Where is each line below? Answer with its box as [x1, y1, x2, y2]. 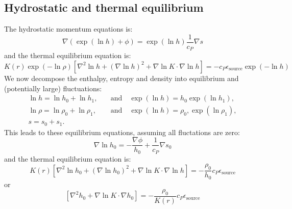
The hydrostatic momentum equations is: [4, 23, 133, 34]
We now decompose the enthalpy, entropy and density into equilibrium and [4, 72, 239, 83]
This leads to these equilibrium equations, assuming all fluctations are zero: [4, 126, 240, 137]
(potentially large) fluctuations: [4, 83, 102, 93]
